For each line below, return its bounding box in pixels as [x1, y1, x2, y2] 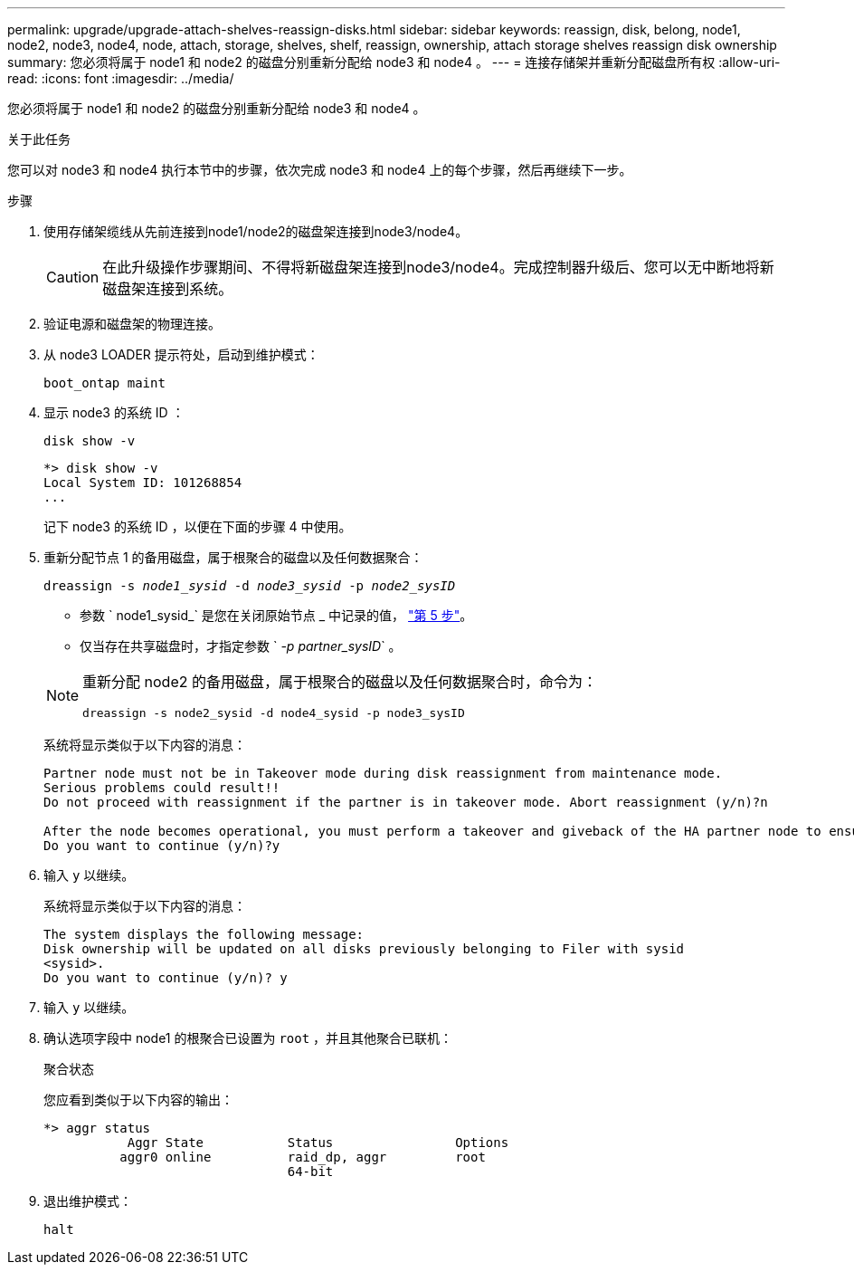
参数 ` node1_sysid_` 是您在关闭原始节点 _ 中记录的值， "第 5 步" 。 [80, 607, 473, 623]
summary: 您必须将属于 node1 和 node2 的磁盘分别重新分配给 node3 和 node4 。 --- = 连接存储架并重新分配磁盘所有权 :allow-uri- [7, 54, 781, 70]
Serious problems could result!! [43, 780, 280, 795]
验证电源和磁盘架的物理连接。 [43, 316, 221, 331]
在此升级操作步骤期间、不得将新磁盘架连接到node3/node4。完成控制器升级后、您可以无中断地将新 [102, 258, 774, 276]
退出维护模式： [43, 1193, 132, 1209]
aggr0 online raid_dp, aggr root [119, 1150, 486, 1164]
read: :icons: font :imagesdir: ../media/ [7, 71, 234, 86]
